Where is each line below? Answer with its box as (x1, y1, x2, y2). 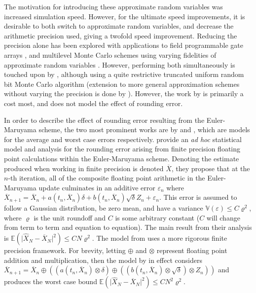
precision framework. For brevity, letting (4, 245, 126, 256)
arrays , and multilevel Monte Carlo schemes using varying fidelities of (4, 49, 217, 60)
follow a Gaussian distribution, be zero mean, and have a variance (4, 203, 203, 213)
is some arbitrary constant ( (115, 212, 200, 222)
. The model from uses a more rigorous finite (92, 233, 227, 243)
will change (206, 212, 240, 222)
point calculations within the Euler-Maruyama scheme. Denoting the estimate (4, 153, 239, 163)
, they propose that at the (171, 163, 250, 173)
